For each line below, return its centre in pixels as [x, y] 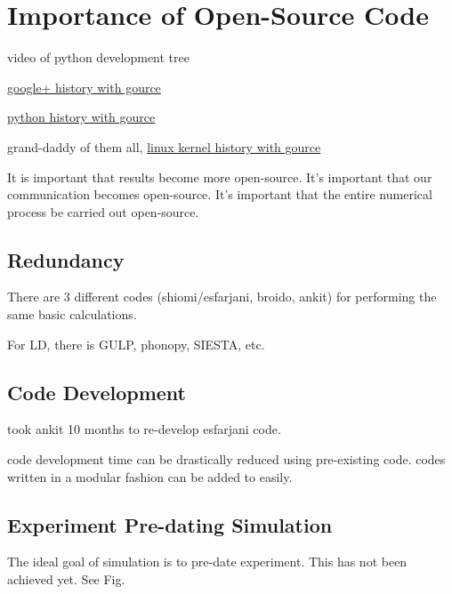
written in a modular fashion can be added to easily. [150, 476]
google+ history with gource [84, 87]
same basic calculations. [72, 314]
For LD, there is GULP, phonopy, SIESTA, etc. [136, 344]
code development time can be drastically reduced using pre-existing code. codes [226, 459]
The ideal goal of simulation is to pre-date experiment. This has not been [207, 562]
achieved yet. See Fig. [66, 579]
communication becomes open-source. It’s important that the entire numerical [220, 194]
